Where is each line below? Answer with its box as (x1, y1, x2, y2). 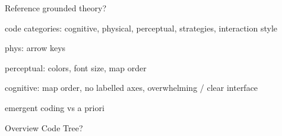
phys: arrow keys (5, 42, 66, 54)
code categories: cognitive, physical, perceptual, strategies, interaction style (5, 21, 278, 34)
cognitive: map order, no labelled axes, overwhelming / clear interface (5, 81, 258, 94)
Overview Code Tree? (5, 121, 83, 134)
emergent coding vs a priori (5, 101, 104, 113)
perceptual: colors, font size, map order (5, 61, 147, 74)
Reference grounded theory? (5, 2, 107, 14)
